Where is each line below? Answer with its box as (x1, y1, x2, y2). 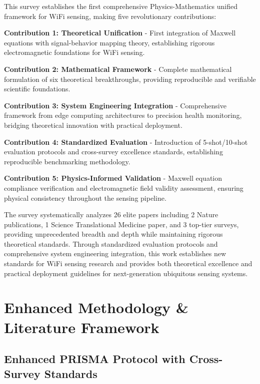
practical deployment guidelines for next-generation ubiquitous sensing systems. (4, 268, 248, 278)
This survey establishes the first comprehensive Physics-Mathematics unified (4, 1, 237, 11)
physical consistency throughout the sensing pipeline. (4, 192, 166, 203)
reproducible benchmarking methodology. (4, 156, 130, 166)
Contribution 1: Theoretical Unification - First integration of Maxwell (4, 27, 236, 38)
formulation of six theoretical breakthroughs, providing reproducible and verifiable (4, 73, 256, 84)
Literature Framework (4, 317, 159, 337)
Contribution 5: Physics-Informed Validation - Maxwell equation (4, 173, 222, 183)
